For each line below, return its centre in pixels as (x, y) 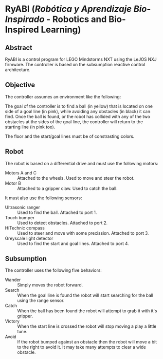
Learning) (61, 30)
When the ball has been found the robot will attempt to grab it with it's (87, 311)
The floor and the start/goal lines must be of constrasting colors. (70, 136)
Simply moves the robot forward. (50, 285)
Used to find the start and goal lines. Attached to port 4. (73, 243)
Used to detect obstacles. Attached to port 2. (63, 223)
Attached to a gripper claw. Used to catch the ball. (67, 188)
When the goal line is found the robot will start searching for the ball (85, 295)
